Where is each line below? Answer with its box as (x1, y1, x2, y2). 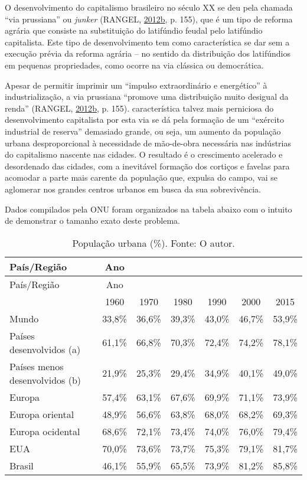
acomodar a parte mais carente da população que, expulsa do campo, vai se (5, 171, 277, 184)
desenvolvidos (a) (9, 342, 81, 356)
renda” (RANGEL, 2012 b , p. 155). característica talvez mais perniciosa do (5, 102, 274, 114)
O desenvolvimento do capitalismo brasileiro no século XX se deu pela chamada (5, 1, 293, 13)
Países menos (9, 359, 64, 373)
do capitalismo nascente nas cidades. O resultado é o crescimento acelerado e (5, 148, 283, 161)
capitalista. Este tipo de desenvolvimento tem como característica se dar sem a (5, 35, 290, 48)
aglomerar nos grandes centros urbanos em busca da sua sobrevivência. (5, 182, 261, 195)
